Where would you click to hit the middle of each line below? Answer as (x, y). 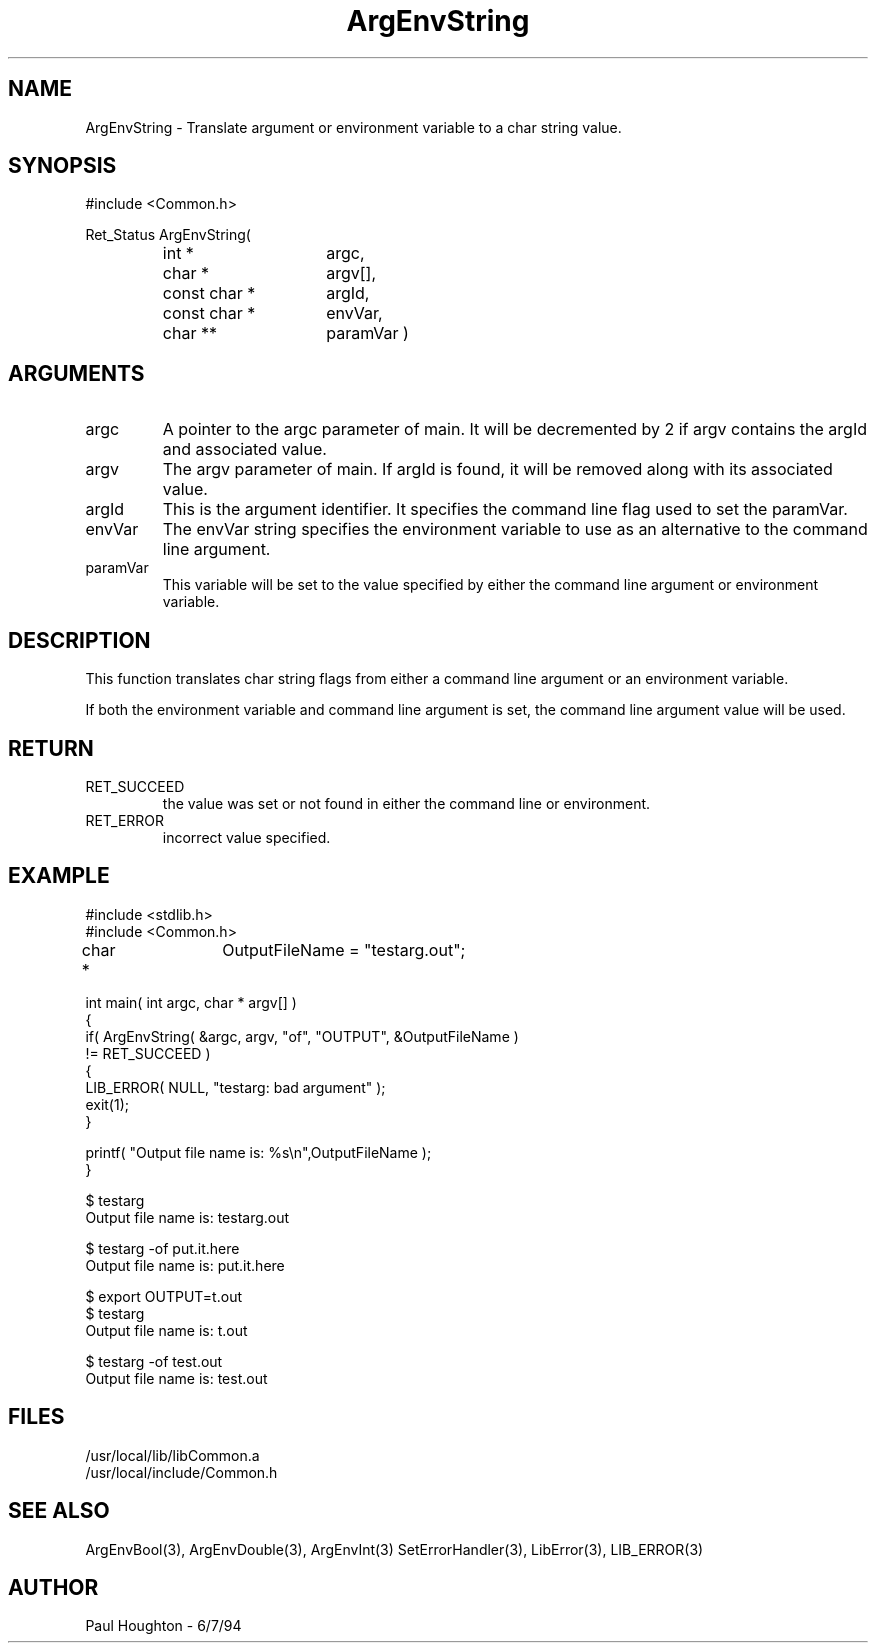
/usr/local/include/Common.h (181, 1472)
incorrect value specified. (246, 837)
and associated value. (244, 449)
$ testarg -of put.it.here (162, 1248)
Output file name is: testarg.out (187, 1217)
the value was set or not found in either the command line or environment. (406, 803)
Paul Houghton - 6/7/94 (163, 1626)
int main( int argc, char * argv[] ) (191, 1002)
